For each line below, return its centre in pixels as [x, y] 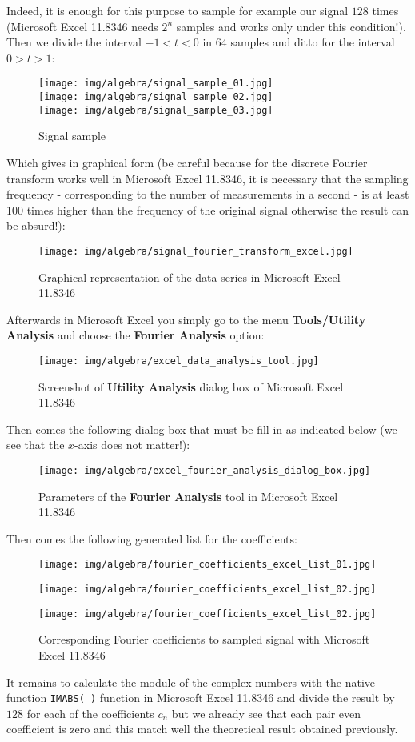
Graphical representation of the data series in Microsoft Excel [190, 277]
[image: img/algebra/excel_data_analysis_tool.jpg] [179, 361]
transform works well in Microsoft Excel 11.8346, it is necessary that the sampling [207, 178]
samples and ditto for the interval [313, 42]
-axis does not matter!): [132, 445]
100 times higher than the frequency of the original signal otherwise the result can [207, 209]
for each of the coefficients [90, 713]
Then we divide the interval [74, 42]
